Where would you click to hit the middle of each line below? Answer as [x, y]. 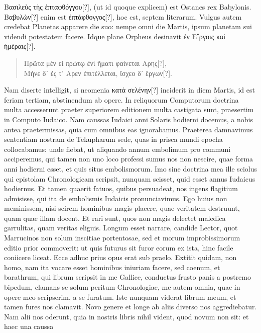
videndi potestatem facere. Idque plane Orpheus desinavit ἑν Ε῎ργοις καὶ [115, 36]
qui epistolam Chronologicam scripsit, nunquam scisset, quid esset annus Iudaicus [130, 178]
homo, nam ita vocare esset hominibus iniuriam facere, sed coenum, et [112, 267]
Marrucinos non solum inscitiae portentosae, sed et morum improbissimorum [122, 238]
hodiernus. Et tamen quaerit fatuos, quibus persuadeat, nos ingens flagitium [121, 188]
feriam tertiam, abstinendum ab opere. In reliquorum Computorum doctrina [121, 99]
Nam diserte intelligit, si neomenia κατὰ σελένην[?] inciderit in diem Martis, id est [129, 90]
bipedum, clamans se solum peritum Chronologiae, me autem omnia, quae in [122, 287]
